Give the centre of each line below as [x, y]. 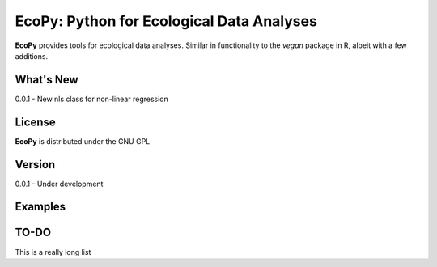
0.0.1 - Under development [59, 184]
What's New [47, 80]
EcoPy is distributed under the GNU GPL [83, 141]
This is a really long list [53, 252]
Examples [40, 207]
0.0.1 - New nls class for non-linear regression [92, 99]
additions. [32, 56]
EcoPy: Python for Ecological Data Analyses [166, 21]
